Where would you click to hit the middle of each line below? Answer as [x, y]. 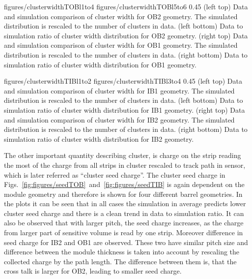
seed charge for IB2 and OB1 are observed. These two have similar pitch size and [126, 242]
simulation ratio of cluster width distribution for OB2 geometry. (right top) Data [126, 35]
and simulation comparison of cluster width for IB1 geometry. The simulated [119, 90]
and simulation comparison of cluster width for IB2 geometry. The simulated [119, 119]
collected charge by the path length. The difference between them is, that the [120, 261]
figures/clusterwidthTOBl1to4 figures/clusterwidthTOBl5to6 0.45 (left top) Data [126, 6]
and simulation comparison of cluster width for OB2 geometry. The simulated [121, 16]
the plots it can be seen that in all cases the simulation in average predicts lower [125, 203]
